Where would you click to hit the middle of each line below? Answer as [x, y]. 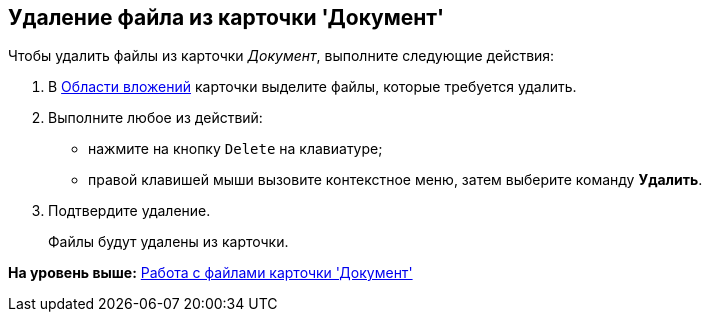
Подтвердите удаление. [129, 211]
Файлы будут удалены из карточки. [168, 242]
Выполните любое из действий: [155, 118]
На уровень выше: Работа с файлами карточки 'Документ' [210, 273]
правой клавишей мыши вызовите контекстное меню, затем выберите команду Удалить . [395, 180]
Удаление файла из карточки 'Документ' [226, 17]
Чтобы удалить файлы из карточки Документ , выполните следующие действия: [281, 56]
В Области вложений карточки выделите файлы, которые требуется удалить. [312, 87]
